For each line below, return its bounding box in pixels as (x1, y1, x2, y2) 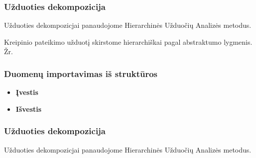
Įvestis (15, 87, 38, 97)
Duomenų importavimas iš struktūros (4, 67, 157, 79)
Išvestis (15, 103, 42, 114)
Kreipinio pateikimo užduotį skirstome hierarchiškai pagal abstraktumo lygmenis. (4, 36, 253, 47)
